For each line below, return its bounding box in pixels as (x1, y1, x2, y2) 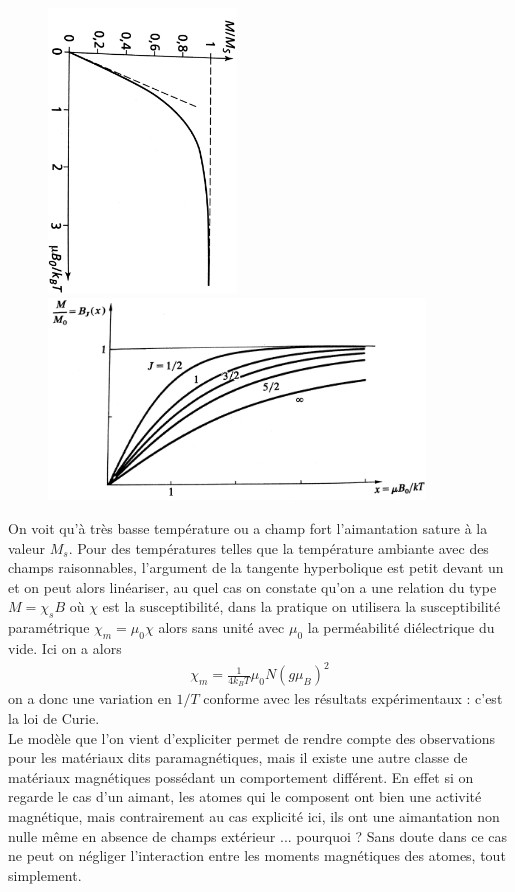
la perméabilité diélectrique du (307, 617, 495, 638)
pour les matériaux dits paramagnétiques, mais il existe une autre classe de (8, 747, 468, 768)
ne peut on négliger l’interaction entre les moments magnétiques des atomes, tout (8, 845, 506, 866)
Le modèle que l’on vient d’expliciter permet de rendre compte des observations (8, 727, 496, 748)
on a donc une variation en (8, 688, 172, 709)
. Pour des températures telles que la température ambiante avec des (68, 537, 489, 558)
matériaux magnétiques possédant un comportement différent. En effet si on (8, 766, 474, 787)
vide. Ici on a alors (8, 638, 122, 658)
